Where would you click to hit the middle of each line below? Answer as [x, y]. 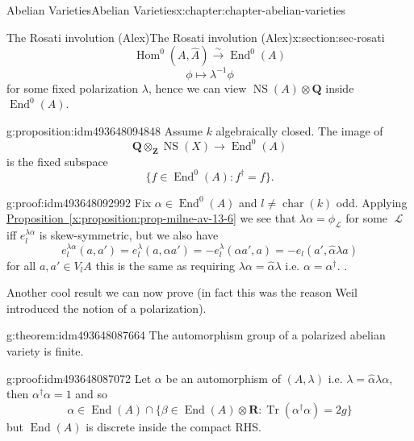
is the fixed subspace [57, 161]
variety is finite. [45, 351]
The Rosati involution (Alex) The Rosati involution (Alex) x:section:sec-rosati [196, 37]
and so [92, 394]
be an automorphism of [223, 378]
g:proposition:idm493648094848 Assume [105, 130]
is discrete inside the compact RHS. [174, 426]
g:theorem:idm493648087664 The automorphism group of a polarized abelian [196, 335]
